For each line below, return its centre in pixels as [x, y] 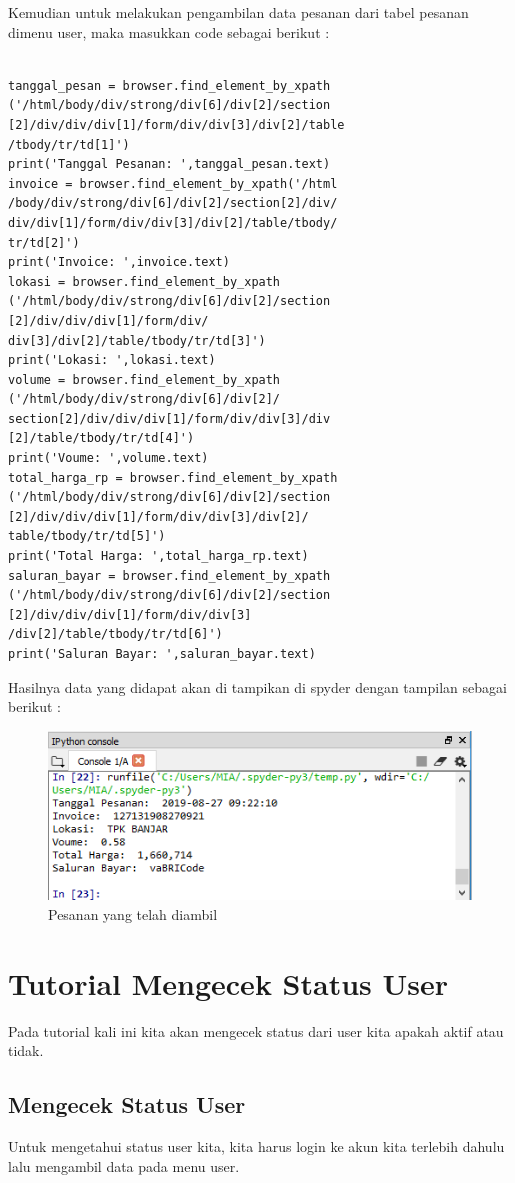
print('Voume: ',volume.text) [108, 458]
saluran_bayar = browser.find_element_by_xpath [169, 575]
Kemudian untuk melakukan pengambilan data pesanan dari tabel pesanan [238, 12]
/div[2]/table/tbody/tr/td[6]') [115, 634]
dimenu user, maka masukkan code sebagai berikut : [169, 31]
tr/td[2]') [44, 242]
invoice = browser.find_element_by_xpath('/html [173, 183]
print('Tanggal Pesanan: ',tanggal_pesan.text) [169, 164]
